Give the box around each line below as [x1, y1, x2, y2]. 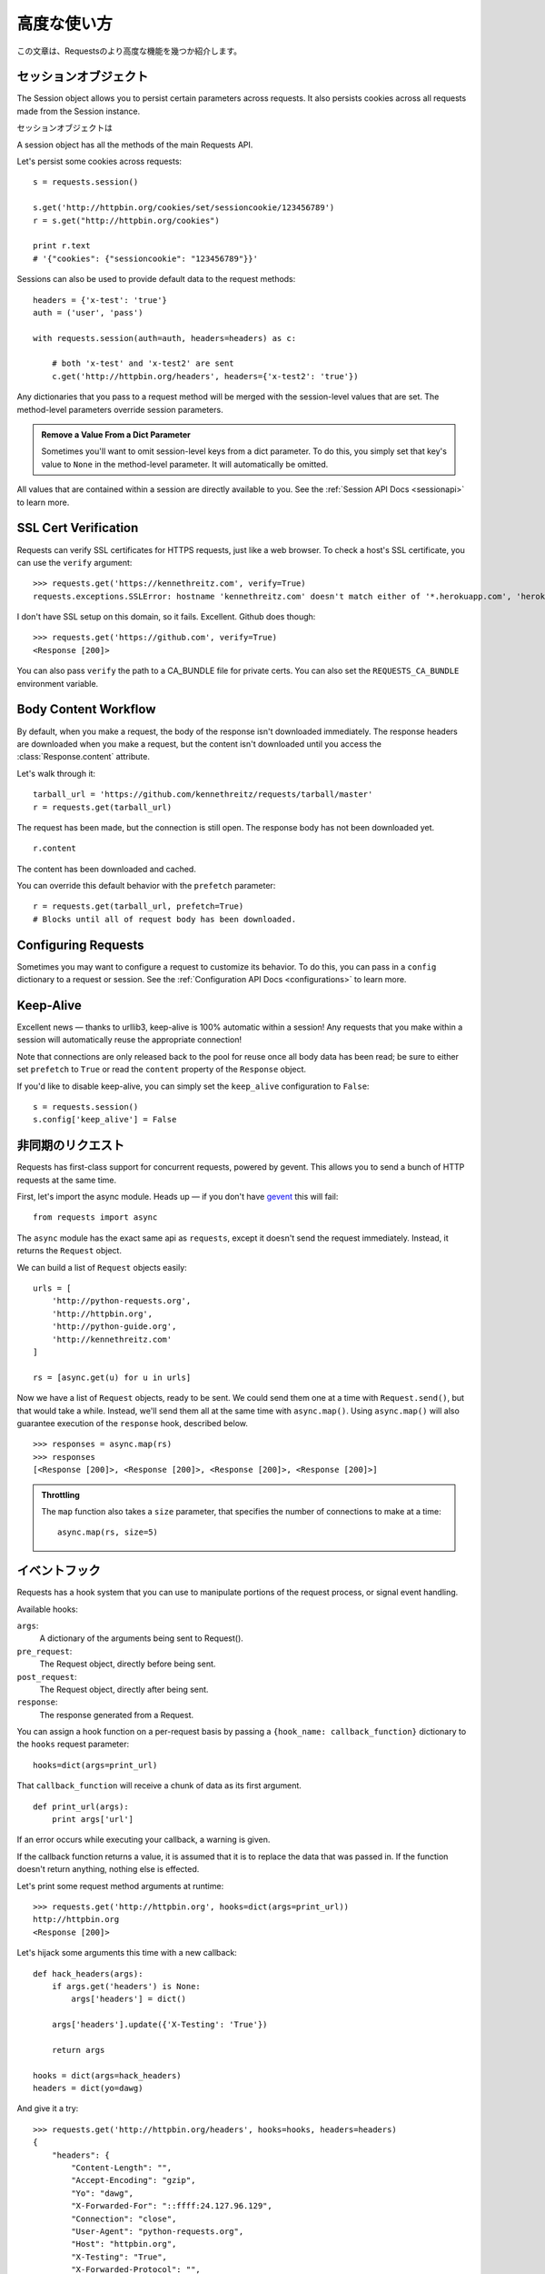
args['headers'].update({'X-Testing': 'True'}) [51, 2019, 268, 2030]
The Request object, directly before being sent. [39, 1658, 216, 1669]
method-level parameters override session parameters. [16, 404, 223, 415]
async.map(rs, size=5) [57, 1527, 159, 1537]
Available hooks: [16, 1604, 79, 1615]
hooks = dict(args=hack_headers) [33, 2070, 182, 2080]
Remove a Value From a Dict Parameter [41, 429, 191, 440]
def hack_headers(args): [33, 1968, 144, 1978]
